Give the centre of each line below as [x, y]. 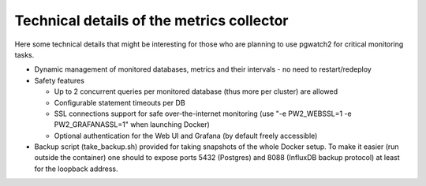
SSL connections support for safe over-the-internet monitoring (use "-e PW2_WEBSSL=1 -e [203, 113]
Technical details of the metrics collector [151, 20]
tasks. [24, 54]
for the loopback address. [76, 169]
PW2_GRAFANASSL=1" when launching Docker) [132, 125]
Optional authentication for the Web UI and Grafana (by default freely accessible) [186, 136]
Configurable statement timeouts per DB [120, 102]
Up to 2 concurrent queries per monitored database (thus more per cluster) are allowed [196, 91]
